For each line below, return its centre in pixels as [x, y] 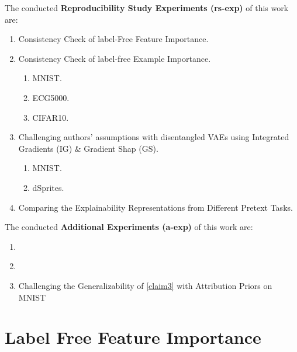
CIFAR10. [51, 117]
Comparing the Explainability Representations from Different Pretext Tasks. [156, 207]
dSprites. [48, 187]
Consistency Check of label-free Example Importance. [115, 58]
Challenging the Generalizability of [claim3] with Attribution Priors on [145, 285]
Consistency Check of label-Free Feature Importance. [113, 39]
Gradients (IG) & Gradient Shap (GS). [88, 148]
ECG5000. [51, 97]
